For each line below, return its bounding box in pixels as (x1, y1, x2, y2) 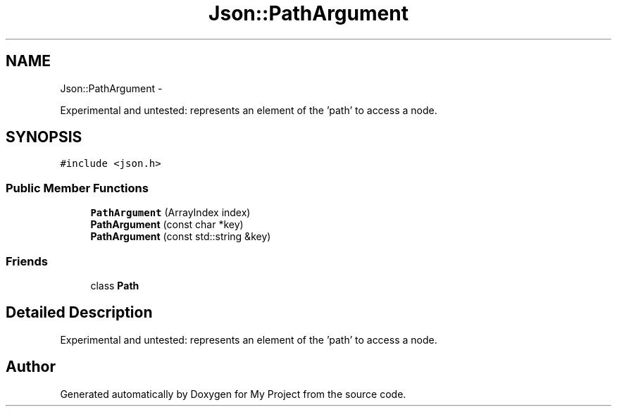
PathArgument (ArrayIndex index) (90, 206, 251, 219)
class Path (90, 279, 139, 292)
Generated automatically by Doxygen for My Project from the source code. (60, 387, 406, 400)
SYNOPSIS (6, 128, 82, 146)
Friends (6, 254, 48, 268)
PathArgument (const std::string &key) (90, 230, 271, 243)
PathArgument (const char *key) (90, 218, 244, 231)
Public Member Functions (6, 180, 149, 195)
